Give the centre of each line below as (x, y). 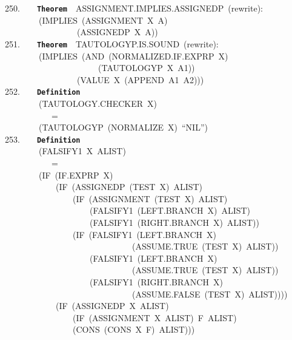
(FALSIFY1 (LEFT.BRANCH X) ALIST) (170, 210)
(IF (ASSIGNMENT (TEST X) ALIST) (150, 198)
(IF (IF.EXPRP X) (76, 175)
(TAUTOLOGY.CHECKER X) (98, 103)
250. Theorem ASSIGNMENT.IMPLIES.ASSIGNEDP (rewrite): (134, 8)
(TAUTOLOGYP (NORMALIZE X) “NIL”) (123, 127)
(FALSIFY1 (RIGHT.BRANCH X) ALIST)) (174, 222)
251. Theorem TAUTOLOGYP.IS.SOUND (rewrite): (112, 43)
